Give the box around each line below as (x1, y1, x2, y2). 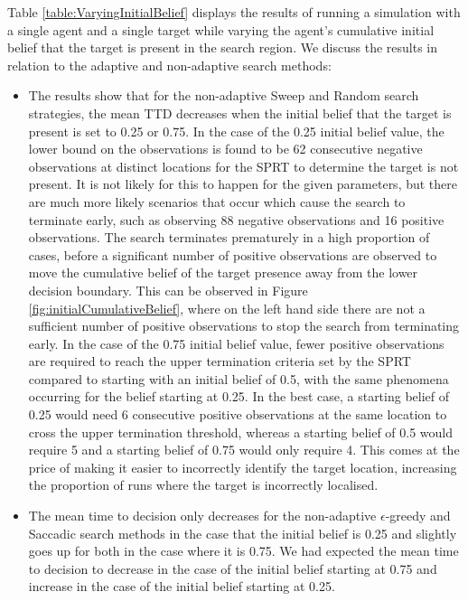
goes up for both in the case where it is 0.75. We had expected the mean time (28, 541, 459, 560)
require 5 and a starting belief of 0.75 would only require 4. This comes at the (28, 440, 460, 459)
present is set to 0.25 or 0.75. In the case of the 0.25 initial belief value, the (28, 121, 445, 140)
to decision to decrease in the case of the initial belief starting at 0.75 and (28, 559, 437, 578)
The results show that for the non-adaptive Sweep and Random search (28, 86, 419, 105)
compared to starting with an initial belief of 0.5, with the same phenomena (28, 369, 449, 388)
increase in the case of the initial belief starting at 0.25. (28, 577, 335, 596)
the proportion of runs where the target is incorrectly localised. (28, 475, 379, 494)
